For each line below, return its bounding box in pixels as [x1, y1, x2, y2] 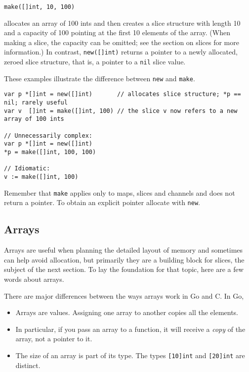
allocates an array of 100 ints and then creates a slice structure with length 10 [4, 17, 241, 28]
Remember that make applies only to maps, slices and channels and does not [4, 187, 235, 198]
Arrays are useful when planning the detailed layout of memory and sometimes [4, 245, 243, 255]
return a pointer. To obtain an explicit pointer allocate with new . [4, 197, 200, 208]
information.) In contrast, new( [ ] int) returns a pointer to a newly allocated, [4, 47, 238, 57]
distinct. [15, 360, 41, 370]
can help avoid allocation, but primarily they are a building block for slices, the [4, 254, 245, 265]
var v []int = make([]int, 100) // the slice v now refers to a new [4, 107, 238, 114]
